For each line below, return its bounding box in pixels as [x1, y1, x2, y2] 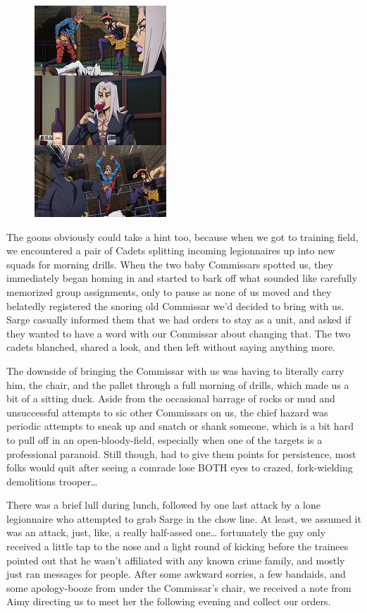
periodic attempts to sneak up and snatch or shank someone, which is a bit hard [6, 419, 354, 433]
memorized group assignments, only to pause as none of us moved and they [6, 284, 332, 299]
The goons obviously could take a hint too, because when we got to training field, [6, 229, 359, 244]
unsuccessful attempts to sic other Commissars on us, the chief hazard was [6, 404, 328, 419]
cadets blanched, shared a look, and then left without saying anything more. [6, 340, 336, 354]
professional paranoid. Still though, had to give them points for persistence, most [6, 446, 356, 461]
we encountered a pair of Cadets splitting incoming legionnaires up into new [6, 243, 335, 258]
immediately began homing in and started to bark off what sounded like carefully [6, 271, 358, 285]
